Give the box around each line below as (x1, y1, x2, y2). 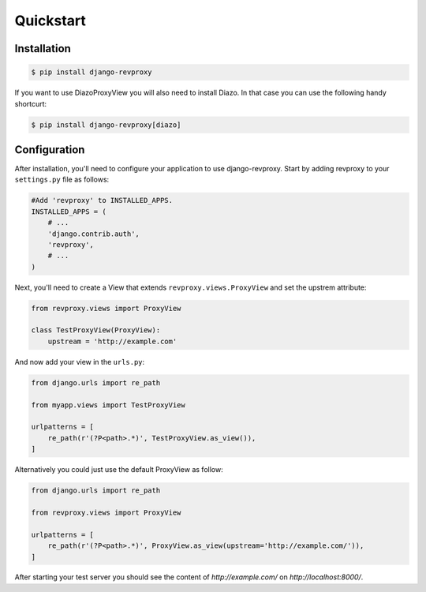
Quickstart (14, 12, 87, 29)
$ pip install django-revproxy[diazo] (31, 120, 181, 129)
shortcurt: (14, 99, 47, 108)
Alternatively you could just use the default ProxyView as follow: (14, 465, 224, 474)
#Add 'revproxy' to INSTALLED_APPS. (31, 196, 174, 205)
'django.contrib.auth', (47, 229, 140, 238)
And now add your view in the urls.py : (14, 357, 145, 366)
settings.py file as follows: (14, 174, 110, 185)
